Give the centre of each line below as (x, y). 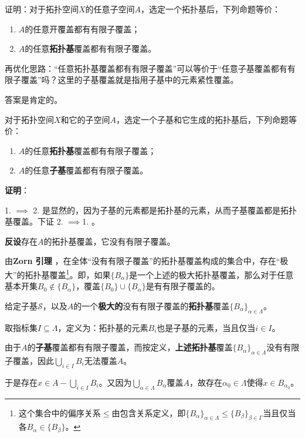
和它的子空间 (85, 119)
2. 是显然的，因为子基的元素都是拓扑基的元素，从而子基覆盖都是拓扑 (165, 210)
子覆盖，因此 (29, 360)
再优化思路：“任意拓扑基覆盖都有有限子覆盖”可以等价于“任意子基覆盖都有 (146, 68)
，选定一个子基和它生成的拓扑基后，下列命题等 (207, 119)
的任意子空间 (110, 9)
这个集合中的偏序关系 (60, 412)
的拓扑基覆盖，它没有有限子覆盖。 (109, 241)
